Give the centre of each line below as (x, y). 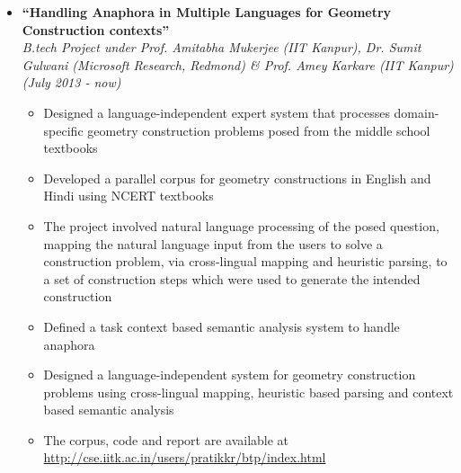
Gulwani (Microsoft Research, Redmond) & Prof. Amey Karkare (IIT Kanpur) (238, 64)
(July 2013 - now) (71, 82)
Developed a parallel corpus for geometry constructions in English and (237, 178)
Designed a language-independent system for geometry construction (230, 375)
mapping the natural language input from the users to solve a (213, 243)
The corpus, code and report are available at (166, 439)
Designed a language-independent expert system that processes (217, 112)
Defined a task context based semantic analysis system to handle (222, 326)
